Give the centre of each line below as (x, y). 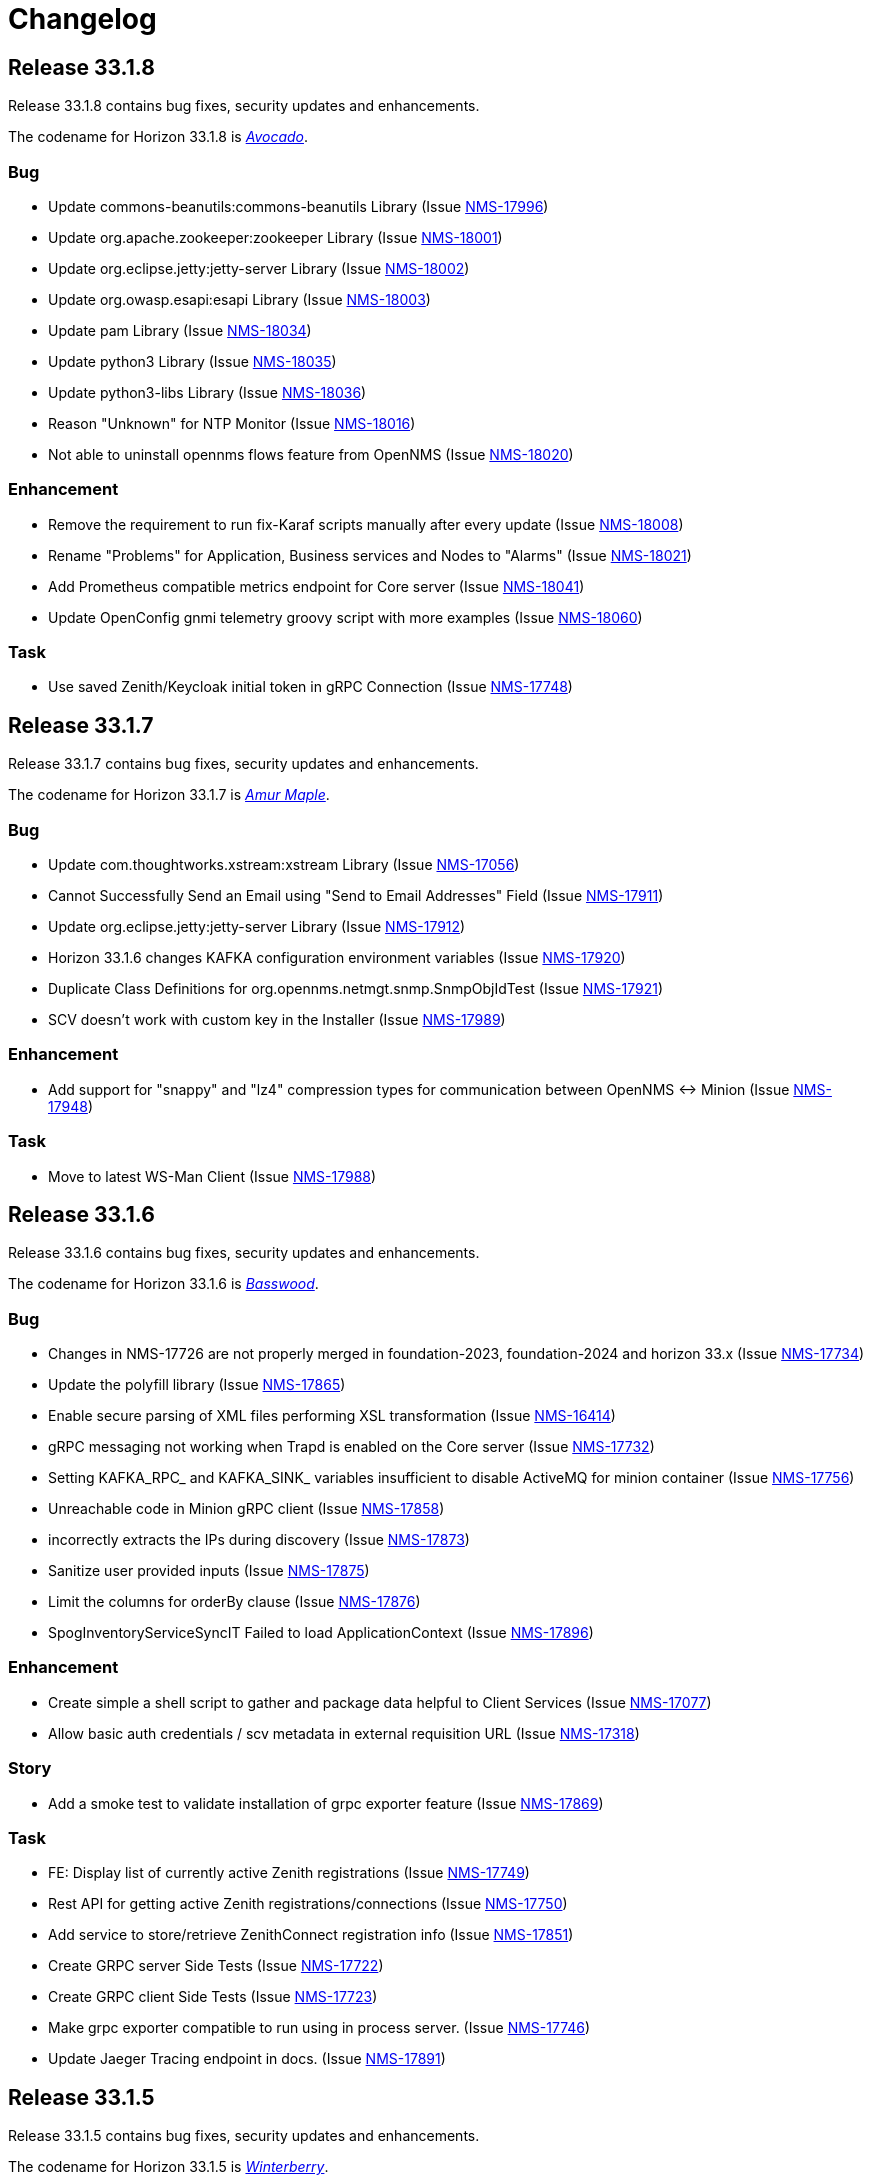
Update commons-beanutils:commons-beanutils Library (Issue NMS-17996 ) (298, 206)
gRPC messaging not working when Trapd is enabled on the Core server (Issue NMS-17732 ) (351, 1447)
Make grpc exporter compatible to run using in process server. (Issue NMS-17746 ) (319, 2028)
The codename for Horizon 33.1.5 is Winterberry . (168, 2167)
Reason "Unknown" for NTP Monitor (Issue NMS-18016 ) (232, 423)
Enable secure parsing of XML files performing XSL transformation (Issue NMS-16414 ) (332, 1416)
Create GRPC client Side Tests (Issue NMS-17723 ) (213, 1997)
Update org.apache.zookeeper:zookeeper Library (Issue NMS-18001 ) (275, 237)
